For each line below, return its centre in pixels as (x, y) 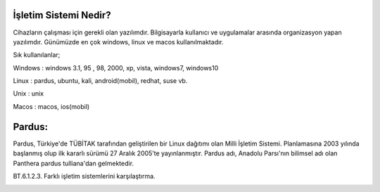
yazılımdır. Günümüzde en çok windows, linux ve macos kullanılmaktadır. (119, 41)
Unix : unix (28, 94)
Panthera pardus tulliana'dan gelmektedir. (73, 163)
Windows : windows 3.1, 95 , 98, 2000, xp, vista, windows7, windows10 (116, 68)
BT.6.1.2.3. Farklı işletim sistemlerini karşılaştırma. (84, 176)
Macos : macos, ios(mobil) (51, 106)
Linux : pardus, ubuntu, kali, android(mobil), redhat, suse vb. (100, 81)
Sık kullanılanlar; (37, 55)
